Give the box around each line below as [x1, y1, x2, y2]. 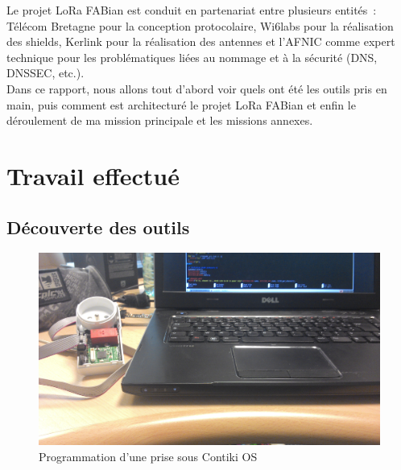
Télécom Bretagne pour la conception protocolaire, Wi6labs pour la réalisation [6, 17, 394, 34]
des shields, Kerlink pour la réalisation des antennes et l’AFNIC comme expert [6, 33, 395, 50]
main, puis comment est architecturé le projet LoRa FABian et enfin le [6, 96, 356, 113]
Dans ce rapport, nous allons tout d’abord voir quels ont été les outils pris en [6, 80, 387, 97]
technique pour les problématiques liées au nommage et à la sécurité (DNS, [6, 48, 378, 65]
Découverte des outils [6, 214, 190, 239]
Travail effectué [6, 159, 180, 192]
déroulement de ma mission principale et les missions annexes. [6, 112, 313, 129]
